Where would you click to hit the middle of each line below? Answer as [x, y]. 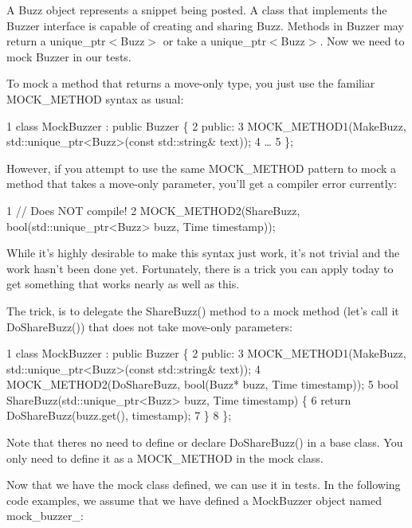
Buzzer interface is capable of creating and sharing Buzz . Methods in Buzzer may [205, 25]
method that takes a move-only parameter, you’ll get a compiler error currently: [202, 184]
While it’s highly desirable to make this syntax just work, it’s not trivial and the [203, 253]
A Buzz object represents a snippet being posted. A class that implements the [197, 10]
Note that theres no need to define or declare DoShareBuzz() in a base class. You [205, 442]
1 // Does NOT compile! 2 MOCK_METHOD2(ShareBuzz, [153, 210]
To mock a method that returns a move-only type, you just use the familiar [191, 83]
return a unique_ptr [56, 41]
